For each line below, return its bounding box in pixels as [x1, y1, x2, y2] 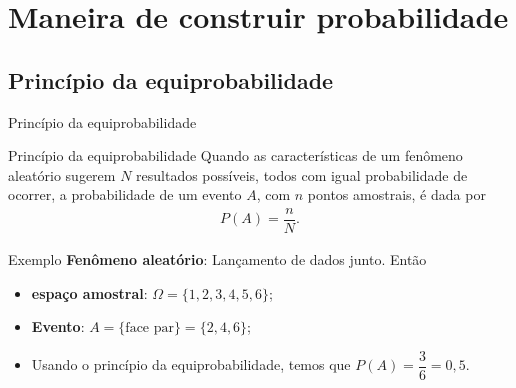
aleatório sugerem [8, 164, 116, 185]
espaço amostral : [31, 282, 148, 303]
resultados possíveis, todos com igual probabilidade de [136, 164, 468, 185]
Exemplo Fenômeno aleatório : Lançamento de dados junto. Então [8, 249, 427, 270]
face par [125, 321, 174, 336]
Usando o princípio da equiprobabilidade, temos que [31, 354, 351, 375]
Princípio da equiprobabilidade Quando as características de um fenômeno [8, 145, 463, 166]
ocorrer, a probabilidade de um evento [8, 184, 242, 205]
